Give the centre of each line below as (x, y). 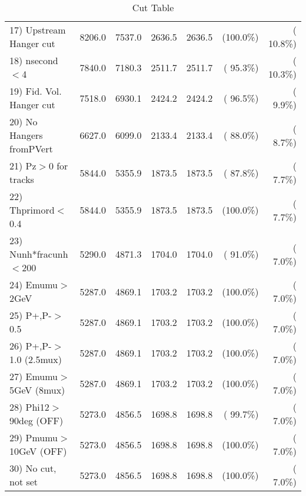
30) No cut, (33, 468)
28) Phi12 (29, 407)
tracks (22, 179)
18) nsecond (34, 60)
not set (24, 482)
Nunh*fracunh (39, 254)
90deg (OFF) (36, 420)
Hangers (26, 135)
